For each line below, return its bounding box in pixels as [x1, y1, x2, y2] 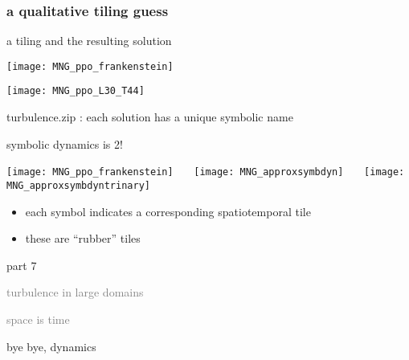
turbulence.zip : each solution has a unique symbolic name [6, 108, 293, 125]
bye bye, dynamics [6, 337, 96, 354]
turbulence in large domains [6, 284, 144, 301]
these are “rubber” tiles [25, 230, 141, 247]
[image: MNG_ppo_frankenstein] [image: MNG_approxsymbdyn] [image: [6, 166, 405, 178]
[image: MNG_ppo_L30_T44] [6, 85, 145, 97]
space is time [6, 311, 70, 327]
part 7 [6, 256, 37, 273]
